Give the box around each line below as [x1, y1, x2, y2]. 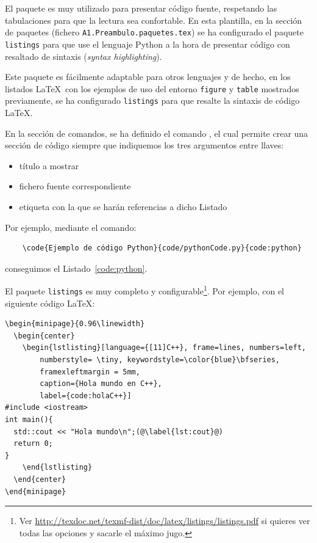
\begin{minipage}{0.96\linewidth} [5, 319, 145, 329]
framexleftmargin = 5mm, [40, 367, 140, 376]
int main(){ [5, 415, 53, 424]
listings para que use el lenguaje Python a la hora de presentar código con [5, 37, 290, 50]
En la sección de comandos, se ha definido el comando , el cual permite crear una [5, 126, 308, 139]
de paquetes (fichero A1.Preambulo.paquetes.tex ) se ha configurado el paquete [5, 26, 304, 38]
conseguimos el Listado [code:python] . [5, 261, 148, 274]
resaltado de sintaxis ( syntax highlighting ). [5, 49, 162, 62]
